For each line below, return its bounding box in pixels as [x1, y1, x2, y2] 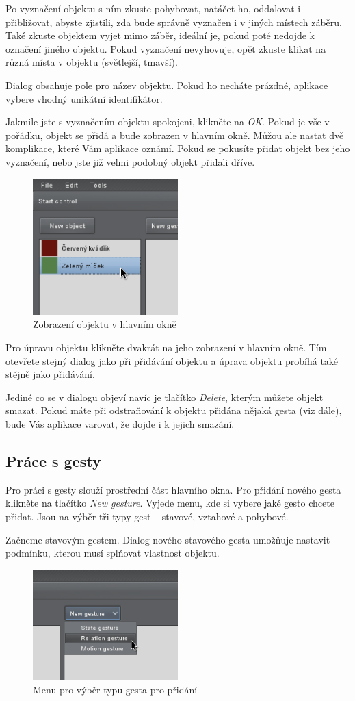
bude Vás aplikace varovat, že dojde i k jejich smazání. [5, 416, 235, 431]
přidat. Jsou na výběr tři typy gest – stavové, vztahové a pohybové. [5, 509, 289, 523]
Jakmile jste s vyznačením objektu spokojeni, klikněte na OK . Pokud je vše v [5, 114, 330, 129]
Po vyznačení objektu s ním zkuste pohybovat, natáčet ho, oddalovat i [5, 1, 301, 15]
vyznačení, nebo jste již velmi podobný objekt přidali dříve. [5, 154, 255, 168]
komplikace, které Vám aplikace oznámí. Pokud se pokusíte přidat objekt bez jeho [5, 141, 350, 155]
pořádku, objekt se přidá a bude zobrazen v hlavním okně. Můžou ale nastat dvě [5, 127, 344, 142]
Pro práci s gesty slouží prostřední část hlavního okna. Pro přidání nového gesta [5, 482, 341, 496]
